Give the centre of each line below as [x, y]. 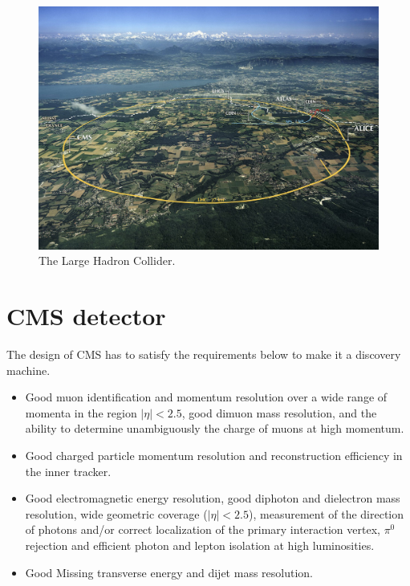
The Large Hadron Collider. [107, 260]
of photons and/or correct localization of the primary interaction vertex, [203, 529]
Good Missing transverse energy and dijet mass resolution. [169, 572]
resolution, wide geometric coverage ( [116, 513]
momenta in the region [81, 412]
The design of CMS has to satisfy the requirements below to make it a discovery [204, 354]
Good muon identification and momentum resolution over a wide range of [206, 397]
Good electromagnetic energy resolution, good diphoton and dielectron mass [213, 498]
